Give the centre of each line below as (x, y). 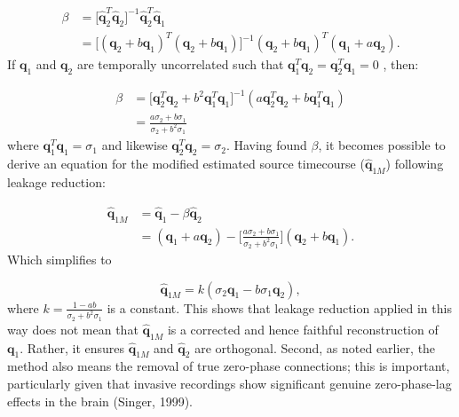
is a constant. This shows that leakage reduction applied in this (279, 307)
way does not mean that (73, 329)
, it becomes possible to (382, 145)
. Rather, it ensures (72, 347)
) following (415, 164)
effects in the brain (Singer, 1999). (100, 401)
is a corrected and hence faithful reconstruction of (303, 329)
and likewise (135, 145)
